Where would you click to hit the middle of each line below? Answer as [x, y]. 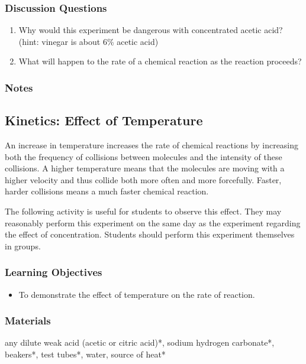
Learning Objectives [54, 272]
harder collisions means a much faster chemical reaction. [107, 191]
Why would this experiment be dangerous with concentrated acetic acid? [151, 30]
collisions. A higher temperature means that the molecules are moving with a [145, 168]
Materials [28, 321]
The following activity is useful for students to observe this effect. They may [143, 211]
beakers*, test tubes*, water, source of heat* [85, 354]
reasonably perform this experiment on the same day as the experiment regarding [153, 222]
